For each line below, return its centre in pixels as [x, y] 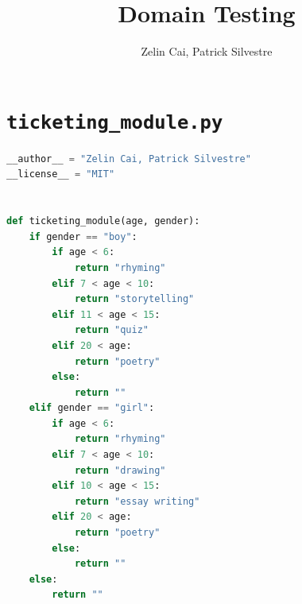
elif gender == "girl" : [92, 408]
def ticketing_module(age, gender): [103, 221]
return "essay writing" [137, 501]
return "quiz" [111, 330]
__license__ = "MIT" [61, 174]
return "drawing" [120, 470]
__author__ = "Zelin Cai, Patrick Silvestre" [129, 159]
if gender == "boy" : [83, 236]
